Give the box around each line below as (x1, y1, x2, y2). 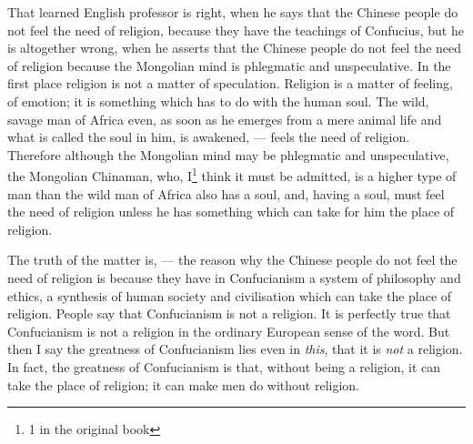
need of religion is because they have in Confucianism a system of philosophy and (7, 267, 461, 287)
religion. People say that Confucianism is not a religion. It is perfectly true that (7, 304, 451, 323)
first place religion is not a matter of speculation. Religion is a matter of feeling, (7, 74, 453, 93)
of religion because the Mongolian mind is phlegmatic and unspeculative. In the (7, 55, 451, 75)
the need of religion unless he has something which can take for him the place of (7, 202, 455, 221)
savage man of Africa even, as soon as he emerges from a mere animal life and (7, 109, 442, 128)
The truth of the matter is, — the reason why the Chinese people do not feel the (7, 250, 458, 269)
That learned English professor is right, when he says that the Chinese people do (7, 3, 458, 21)
